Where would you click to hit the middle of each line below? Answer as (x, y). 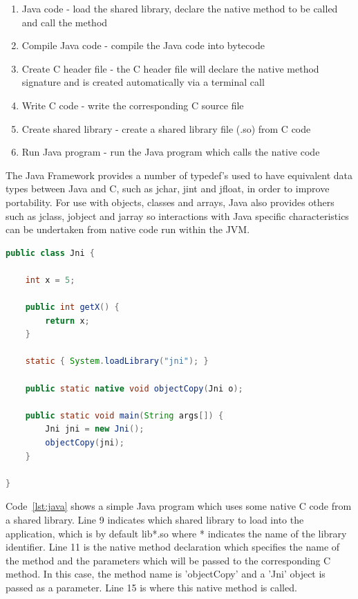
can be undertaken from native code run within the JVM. (128, 229)
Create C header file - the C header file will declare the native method (170, 68)
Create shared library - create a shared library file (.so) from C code (166, 128)
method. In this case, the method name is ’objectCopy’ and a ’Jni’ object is (166, 574)
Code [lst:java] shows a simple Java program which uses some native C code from (179, 506)
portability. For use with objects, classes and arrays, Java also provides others (170, 202)
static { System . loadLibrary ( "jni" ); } (117, 361)
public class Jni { (50, 253)
